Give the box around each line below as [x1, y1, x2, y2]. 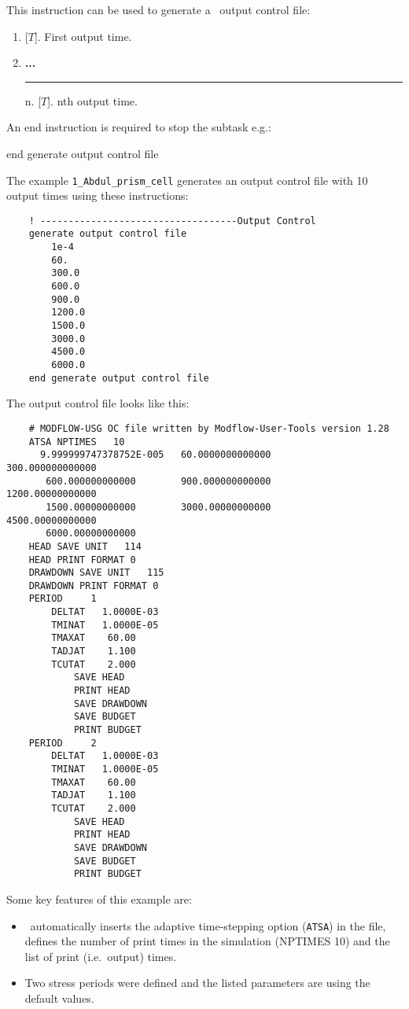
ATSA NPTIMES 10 [28, 436, 125, 447]
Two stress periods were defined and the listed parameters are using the [24, 974, 370, 991]
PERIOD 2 [28, 737, 97, 749]
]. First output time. [34, 28, 132, 44]
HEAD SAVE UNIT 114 [28, 540, 142, 552]
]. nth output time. [47, 92, 138, 109]
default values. [24, 989, 94, 1006]
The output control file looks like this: [6, 395, 190, 411]
